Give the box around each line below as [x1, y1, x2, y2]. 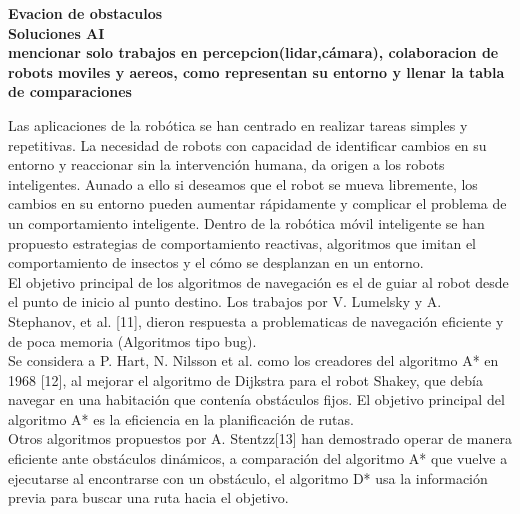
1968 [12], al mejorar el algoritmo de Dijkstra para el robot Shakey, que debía [8, 369, 483, 390]
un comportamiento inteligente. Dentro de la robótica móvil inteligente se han [8, 212, 485, 233]
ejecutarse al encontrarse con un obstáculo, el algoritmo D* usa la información [8, 467, 488, 488]
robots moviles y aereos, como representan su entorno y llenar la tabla [8, 61, 505, 82]
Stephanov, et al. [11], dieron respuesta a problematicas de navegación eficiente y [8, 310, 504, 331]
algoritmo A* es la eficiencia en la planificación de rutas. [8, 408, 354, 429]
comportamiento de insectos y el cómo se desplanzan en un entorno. [8, 252, 424, 273]
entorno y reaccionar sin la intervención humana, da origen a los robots [8, 154, 445, 175]
